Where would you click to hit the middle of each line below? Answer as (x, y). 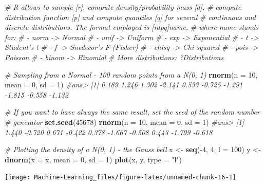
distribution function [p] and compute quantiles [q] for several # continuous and (130, 17)
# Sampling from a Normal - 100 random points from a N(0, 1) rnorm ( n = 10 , (131, 74)
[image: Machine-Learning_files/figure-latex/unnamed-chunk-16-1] (121, 178)
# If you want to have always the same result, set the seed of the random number (132, 112)
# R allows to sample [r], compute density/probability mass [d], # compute (123, 7)
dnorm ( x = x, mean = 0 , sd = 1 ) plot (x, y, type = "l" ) (93, 159)
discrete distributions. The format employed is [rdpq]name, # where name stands (132, 27)
